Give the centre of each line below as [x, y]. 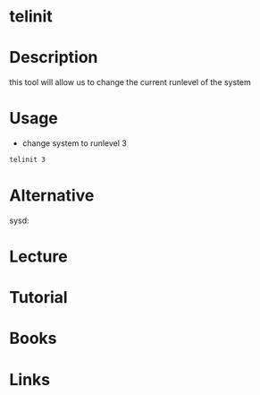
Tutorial [39, 298]
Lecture [39, 257]
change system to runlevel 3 [74, 143]
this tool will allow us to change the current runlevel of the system [130, 82]
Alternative [52, 196]
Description [54, 58]
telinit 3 [28, 160]
